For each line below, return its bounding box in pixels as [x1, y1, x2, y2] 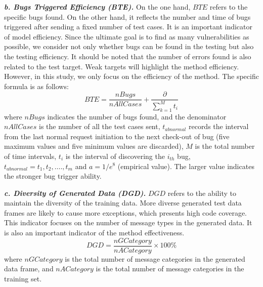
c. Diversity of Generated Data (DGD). [4, 187, 146, 198]
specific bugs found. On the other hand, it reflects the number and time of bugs [4, 11, 251, 22]
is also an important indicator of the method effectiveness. [4, 227, 185, 238]
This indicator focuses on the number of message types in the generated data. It [4, 217, 252, 228]
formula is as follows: [4, 80, 69, 91]
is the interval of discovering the [65, 150, 165, 161]
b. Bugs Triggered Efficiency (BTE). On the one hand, [4, 2, 191, 12]
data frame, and [4, 263, 54, 274]
